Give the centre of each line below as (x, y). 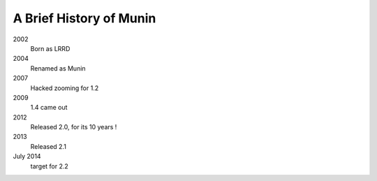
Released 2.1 (48, 146)
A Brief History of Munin (84, 18)
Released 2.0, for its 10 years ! (74, 127)
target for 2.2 (50, 166)
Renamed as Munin (58, 68)
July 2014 (27, 157)
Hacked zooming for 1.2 (65, 88)
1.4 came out (49, 108)
